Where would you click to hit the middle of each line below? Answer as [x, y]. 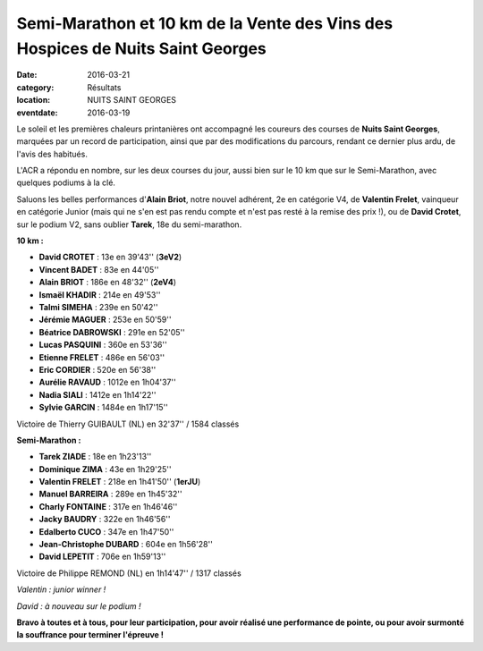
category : [35, 87]
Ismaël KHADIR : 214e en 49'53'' [100, 294]
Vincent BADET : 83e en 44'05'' [99, 269]
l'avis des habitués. [52, 154]
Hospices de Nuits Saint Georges [142, 48]
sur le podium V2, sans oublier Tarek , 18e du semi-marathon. [129, 224]
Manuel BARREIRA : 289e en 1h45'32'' [110, 494]
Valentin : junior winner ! [61, 589]
